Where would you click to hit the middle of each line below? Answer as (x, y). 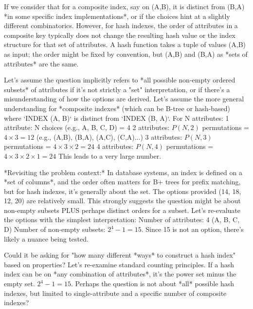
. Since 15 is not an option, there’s (192, 229)
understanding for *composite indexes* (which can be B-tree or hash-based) (117, 108)
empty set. (19, 284)
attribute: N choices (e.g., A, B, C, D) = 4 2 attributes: (87, 127)
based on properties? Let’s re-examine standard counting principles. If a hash (119, 264)
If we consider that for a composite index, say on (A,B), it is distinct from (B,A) (124, 6)
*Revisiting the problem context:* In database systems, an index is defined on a (123, 172)
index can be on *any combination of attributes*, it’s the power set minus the (120, 274)
